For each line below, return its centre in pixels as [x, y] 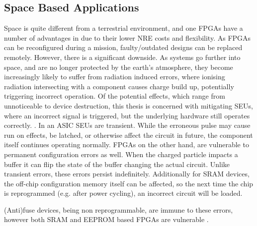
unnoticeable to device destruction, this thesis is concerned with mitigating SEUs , [128, 105]
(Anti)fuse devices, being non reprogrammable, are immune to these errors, [119, 209]
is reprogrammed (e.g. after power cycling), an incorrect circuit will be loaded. [123, 193]
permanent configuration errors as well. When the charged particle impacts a [121, 154]
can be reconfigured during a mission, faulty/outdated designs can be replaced [123, 47]
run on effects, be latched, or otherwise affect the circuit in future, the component [128, 135]
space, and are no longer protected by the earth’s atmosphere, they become [119, 67]
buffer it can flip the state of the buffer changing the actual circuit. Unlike [117, 164]
